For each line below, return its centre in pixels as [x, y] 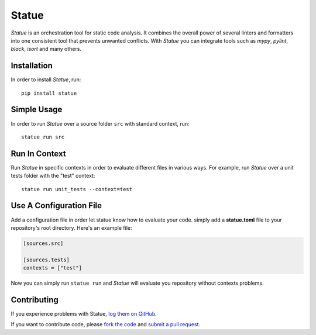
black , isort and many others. [46, 49]
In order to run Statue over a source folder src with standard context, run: [100, 123]
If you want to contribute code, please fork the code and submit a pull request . [106, 324]
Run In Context [39, 153]
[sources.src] [43, 243]
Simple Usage [37, 110]
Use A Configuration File [56, 206]
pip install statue [49, 93]
